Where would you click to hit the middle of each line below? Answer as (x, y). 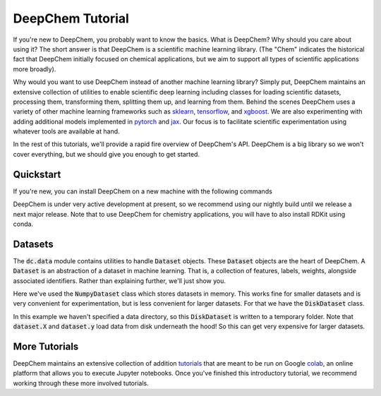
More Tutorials (46, 346)
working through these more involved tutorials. (81, 383)
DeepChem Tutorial (71, 18)
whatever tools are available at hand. (66, 131)
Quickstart (37, 174)
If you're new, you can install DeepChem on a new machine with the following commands (143, 191)
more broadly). (35, 69)
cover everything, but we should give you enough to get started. (107, 154)
